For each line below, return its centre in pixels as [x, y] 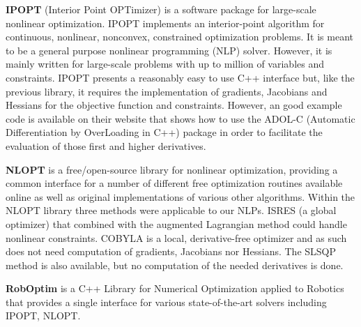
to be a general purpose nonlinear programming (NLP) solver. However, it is [169, 50]
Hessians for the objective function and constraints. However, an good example [174, 105]
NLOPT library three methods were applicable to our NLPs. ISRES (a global [171, 210]
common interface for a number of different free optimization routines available [174, 183]
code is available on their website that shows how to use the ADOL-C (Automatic [180, 118]
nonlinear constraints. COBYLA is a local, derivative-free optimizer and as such [176, 237]
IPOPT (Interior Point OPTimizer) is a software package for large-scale [161, 9]
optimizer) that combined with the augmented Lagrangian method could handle [176, 223]
